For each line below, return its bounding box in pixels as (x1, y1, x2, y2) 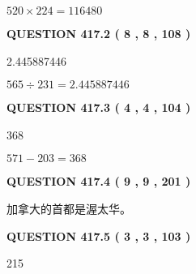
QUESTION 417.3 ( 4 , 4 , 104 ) (6, 99, 191, 116)
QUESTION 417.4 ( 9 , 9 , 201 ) (6, 173, 191, 190)
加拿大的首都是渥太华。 (6, 199, 131, 216)
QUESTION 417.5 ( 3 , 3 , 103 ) (6, 227, 191, 244)
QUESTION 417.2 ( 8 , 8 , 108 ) (6, 25, 191, 41)
